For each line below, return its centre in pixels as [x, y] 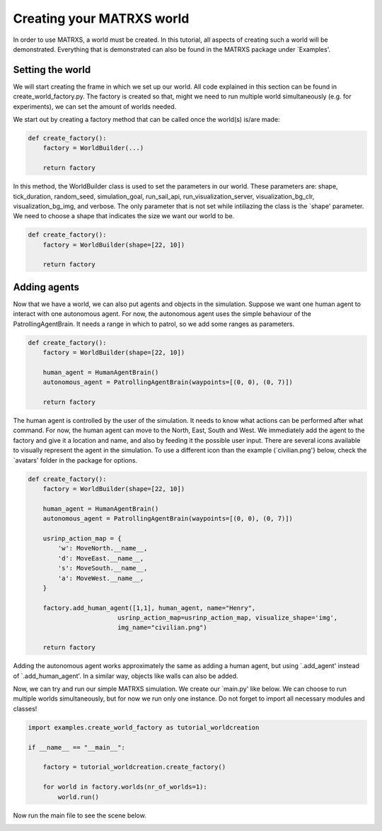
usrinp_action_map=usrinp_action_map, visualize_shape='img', [227, 618]
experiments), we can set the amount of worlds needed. [95, 106]
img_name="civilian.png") [162, 628]
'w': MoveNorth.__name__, [103, 548]
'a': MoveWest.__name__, [101, 578]
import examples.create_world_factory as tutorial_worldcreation [144, 727]
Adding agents [46, 287]
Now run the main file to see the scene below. [80, 815]
